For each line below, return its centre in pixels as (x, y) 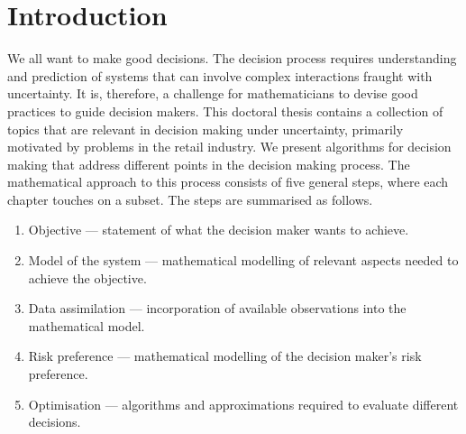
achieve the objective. (87, 277)
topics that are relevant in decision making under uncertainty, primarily (206, 129)
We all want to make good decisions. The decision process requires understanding (232, 58)
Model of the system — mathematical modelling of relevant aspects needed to (243, 260)
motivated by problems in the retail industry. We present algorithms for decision (229, 147)
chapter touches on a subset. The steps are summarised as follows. (190, 199)
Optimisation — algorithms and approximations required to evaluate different (243, 404)
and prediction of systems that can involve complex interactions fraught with (220, 75)
